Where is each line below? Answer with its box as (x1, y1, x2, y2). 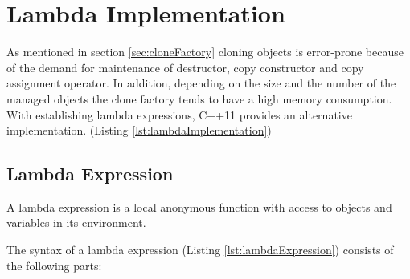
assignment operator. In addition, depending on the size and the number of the (6, 75, 396, 91)
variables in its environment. (6, 214, 146, 231)
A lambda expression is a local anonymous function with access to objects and (6, 198, 392, 215)
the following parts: (6, 257, 102, 273)
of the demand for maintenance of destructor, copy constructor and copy (6, 59, 364, 75)
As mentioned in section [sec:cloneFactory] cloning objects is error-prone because (6, 43, 404, 60)
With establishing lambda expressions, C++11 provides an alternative (6, 106, 352, 123)
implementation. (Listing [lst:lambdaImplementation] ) (6, 122, 272, 139)
